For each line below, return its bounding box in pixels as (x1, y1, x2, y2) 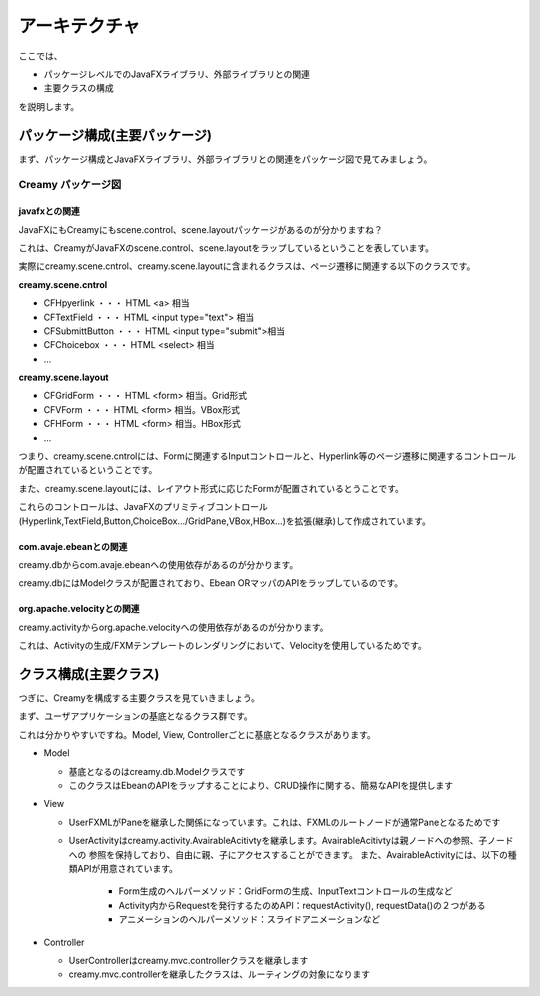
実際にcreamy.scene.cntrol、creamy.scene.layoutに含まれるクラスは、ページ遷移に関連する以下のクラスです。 (18, 260, 476, 272)
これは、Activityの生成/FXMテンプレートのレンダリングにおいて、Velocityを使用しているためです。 (18, 640, 427, 652)
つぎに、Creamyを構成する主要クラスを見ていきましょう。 (18, 692, 260, 704)
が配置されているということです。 (18, 464, 158, 476)
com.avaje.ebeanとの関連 (18, 540, 128, 552)
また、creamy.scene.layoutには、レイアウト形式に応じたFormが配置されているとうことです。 (18, 482, 405, 494)
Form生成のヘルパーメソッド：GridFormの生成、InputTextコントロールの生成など (118, 885, 454, 897)
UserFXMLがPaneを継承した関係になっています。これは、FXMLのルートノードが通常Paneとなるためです (68, 816, 501, 828)
